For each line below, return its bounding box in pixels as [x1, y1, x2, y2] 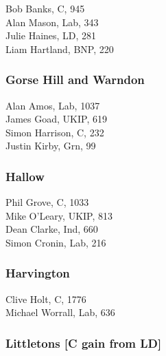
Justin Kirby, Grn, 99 [5, 138, 96, 153]
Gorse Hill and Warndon [5, 71, 145, 88]
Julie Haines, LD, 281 [5, 28, 97, 43]
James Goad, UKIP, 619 [5, 112, 107, 126]
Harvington [5, 264, 70, 282]
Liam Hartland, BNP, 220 [5, 41, 114, 56]
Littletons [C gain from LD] [5, 334, 162, 351]
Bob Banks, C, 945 [5, 1, 85, 15]
